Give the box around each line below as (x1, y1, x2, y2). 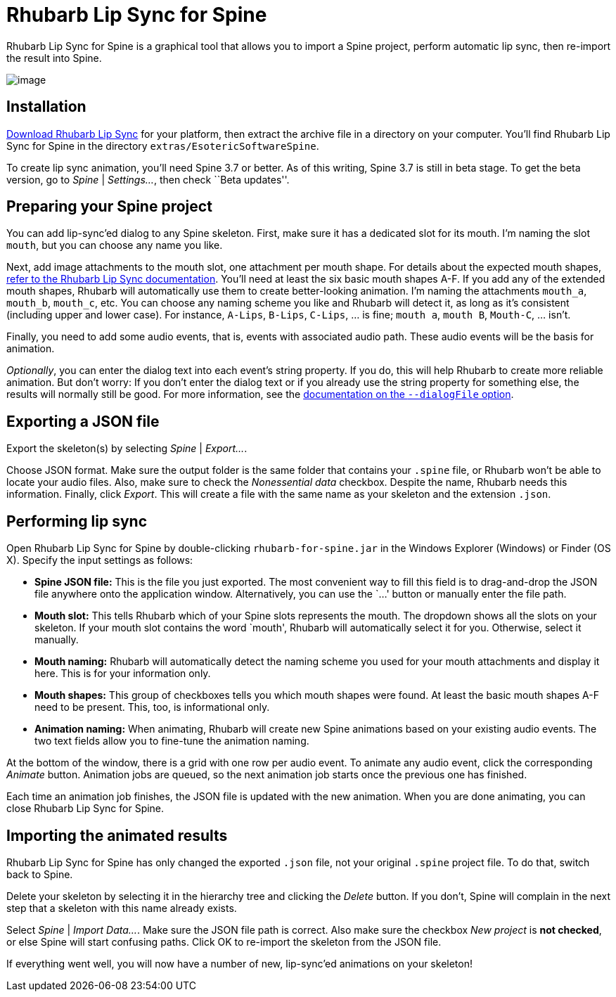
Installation (6, 98, 86, 116)
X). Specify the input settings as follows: (6, 554, 193, 567)
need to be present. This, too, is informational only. (34, 701, 270, 714)
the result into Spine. (6, 51, 102, 64)
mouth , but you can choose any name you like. (6, 239, 223, 252)
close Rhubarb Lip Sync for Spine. (6, 802, 165, 815)
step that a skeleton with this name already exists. (6, 901, 237, 914)
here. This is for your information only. (34, 667, 211, 680)
